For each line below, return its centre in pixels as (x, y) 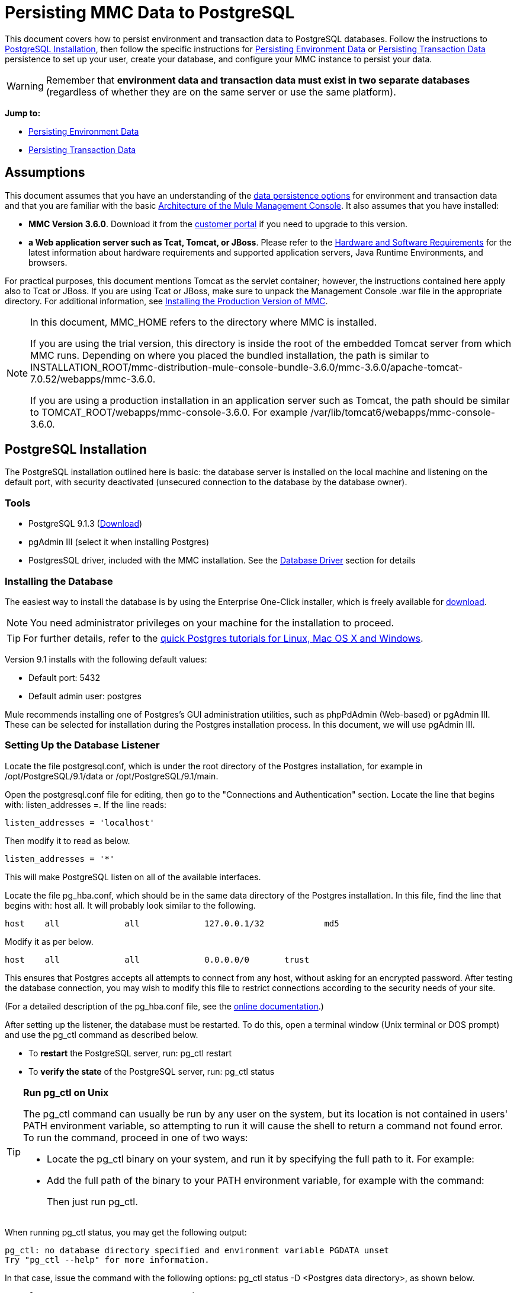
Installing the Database (59, 581)
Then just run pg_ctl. (92, 1201)
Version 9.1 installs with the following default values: (106, 659)
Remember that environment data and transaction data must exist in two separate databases (258, 80)
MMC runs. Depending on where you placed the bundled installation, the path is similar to (230, 355)
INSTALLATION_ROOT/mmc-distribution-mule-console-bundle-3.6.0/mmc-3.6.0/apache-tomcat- (247, 367)
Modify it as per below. (49, 941)
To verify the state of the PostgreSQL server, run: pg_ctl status (152, 1071)
